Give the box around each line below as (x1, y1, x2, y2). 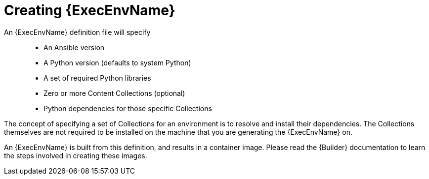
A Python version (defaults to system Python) (43, 58, 191, 67)
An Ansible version (43, 43, 105, 52)
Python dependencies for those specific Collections (43, 104, 212, 113)
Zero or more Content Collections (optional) (43, 89, 185, 97)
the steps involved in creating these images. (4, 151, 147, 160)
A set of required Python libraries (43, 73, 151, 82)
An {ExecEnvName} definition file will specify (4, 28, 151, 36)
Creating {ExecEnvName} (4, 2, 175, 19)
